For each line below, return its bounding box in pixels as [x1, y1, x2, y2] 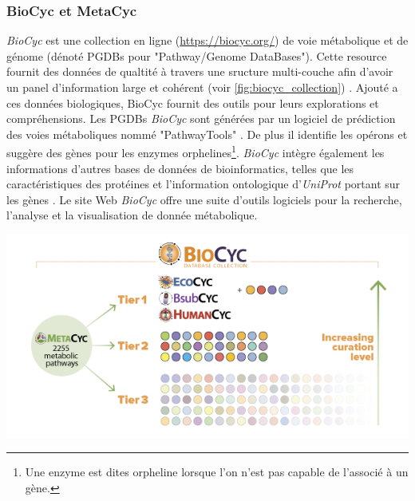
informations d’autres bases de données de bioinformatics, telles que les [6, 160, 354, 176]
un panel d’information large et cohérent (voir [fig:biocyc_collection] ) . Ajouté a [6, 79, 398, 95]
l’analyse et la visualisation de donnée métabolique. [6, 207, 258, 223]
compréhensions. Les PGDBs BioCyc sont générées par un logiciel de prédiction [6, 110, 396, 127]
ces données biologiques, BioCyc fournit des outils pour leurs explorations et [6, 94, 379, 111]
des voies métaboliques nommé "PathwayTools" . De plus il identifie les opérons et [6, 125, 408, 142]
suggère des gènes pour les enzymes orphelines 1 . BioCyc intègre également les [6, 142, 385, 161]
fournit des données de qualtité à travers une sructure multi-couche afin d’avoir [6, 63, 393, 80]
